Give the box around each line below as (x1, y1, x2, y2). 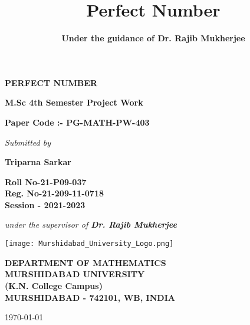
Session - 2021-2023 (5, 198, 85, 211)
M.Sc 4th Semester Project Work (5, 96, 143, 109)
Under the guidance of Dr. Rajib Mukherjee (61, 32, 245, 44)
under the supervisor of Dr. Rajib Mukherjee (5, 218, 177, 231)
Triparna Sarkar (5, 156, 71, 168)
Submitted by (5, 136, 51, 148)
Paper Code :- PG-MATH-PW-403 (5, 116, 150, 128)
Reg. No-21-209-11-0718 (5, 187, 104, 199)
